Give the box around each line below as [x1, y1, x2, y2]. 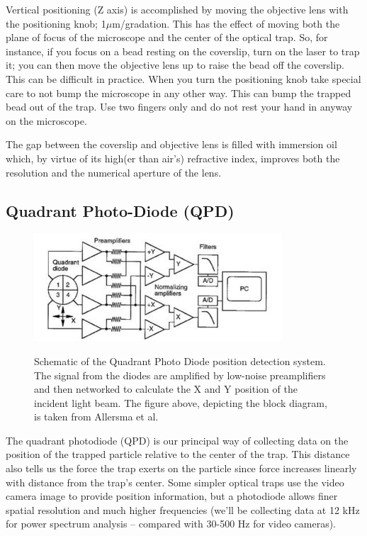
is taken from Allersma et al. [34, 409, 159, 424]
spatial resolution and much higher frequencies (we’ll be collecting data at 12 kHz [6, 502, 360, 517]
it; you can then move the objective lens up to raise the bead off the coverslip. [6, 57, 344, 72]
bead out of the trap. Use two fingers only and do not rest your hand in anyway [6, 99, 353, 114]
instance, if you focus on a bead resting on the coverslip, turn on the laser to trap [6, 43, 360, 58]
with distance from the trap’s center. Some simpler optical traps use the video [6, 474, 344, 489]
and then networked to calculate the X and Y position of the [34, 381, 298, 396]
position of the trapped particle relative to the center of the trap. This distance [6, 447, 350, 462]
